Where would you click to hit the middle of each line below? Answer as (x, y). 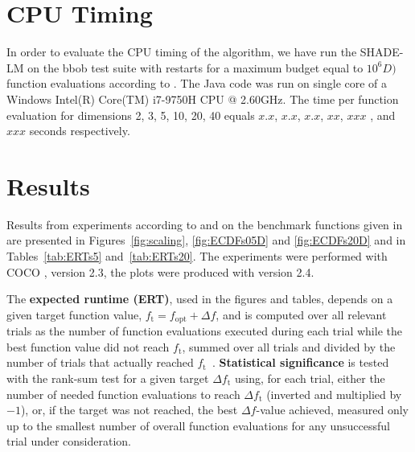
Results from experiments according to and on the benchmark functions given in (205, 224)
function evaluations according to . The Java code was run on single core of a (197, 83)
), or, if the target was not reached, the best (129, 410)
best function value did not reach (88, 346)
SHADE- (382, 52)
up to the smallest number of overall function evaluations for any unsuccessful (198, 425)
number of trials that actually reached (100, 362)
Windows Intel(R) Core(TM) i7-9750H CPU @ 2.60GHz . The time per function (203, 99)
